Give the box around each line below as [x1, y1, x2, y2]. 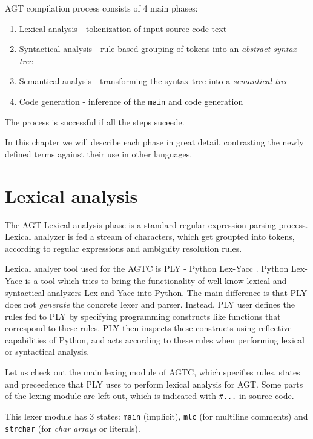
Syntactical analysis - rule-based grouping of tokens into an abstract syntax [19, 42, 297, 55]
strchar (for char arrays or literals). [5, 421, 140, 434]
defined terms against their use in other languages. [5, 147, 193, 160]
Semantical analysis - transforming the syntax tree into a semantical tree [19, 74, 289, 87]
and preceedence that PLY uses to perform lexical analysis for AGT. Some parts [5, 377, 303, 390]
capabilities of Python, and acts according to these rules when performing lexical [5, 333, 305, 346]
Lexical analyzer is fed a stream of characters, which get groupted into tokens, [5, 230, 295, 243]
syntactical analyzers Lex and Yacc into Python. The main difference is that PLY [5, 286, 308, 299]
